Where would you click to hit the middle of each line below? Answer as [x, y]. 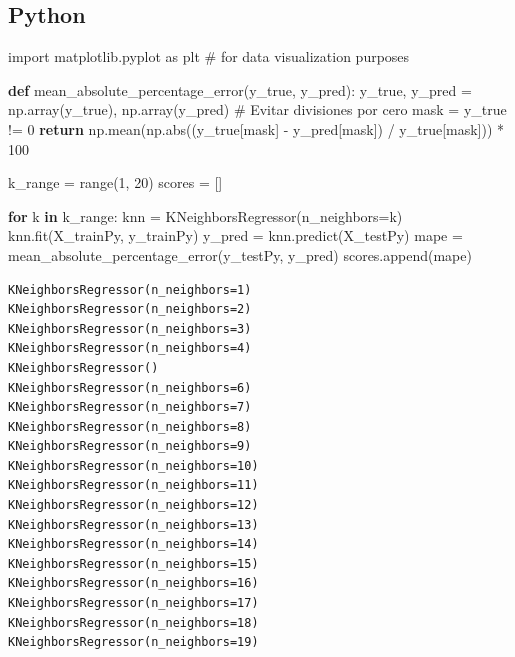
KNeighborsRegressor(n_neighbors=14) [133, 544]
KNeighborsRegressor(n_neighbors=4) [130, 348]
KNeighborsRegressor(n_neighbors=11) [133, 485]
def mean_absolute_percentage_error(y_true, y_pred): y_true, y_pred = [240, 89]
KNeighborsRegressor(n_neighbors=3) [130, 328]
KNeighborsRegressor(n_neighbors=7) [130, 407]
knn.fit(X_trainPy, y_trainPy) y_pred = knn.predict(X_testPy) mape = [235, 235]
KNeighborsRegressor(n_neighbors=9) [130, 446]
